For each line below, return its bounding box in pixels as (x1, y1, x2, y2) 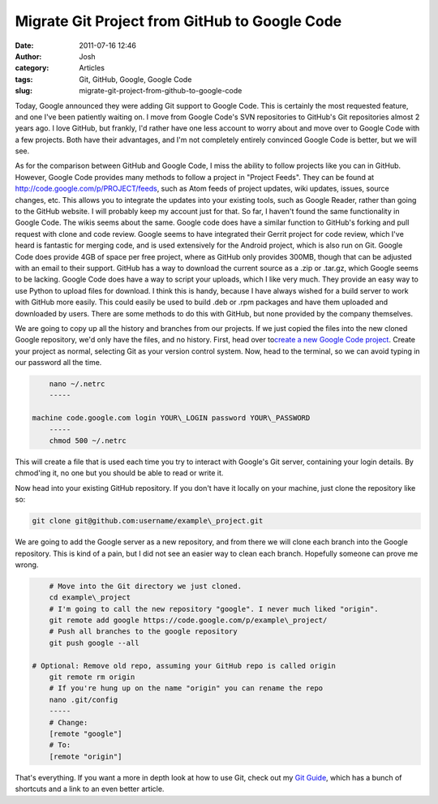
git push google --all (49, 638, 140, 647)
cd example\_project (49, 593, 131, 602)
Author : (15, 51, 42, 61)
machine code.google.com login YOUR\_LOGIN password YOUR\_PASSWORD (32, 414, 311, 423)
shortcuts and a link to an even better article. (15, 784, 165, 794)
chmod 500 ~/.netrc (49, 436, 127, 445)
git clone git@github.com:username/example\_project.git (32, 516, 264, 526)
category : (15, 63, 49, 73)
